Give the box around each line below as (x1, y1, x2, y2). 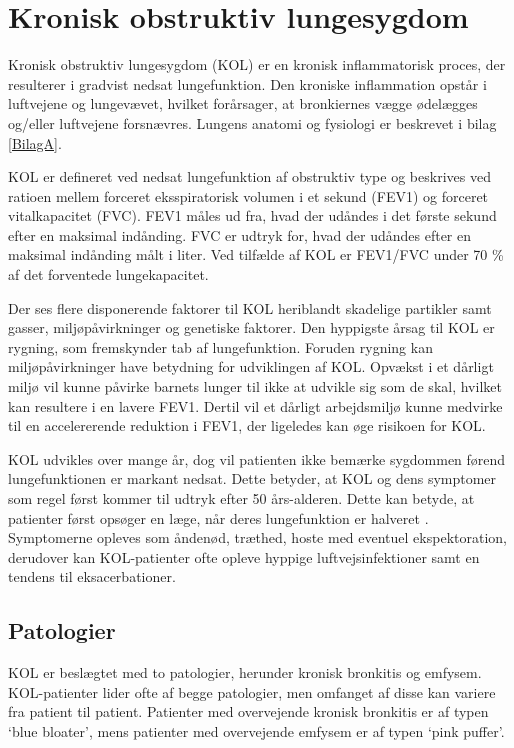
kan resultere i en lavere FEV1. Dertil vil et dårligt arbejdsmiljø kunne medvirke (8, 395, 503, 416)
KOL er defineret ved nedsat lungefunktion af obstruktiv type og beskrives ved (8, 166, 491, 187)
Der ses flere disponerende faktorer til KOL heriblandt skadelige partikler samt (8, 297, 492, 318)
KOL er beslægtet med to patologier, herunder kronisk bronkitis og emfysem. (8, 662, 482, 683)
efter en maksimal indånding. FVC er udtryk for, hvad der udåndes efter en (8, 224, 472, 245)
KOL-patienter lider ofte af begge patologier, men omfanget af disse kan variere (8, 681, 496, 702)
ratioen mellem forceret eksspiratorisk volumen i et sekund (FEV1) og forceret (8, 185, 489, 206)
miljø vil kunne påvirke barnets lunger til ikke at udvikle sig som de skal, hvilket (8, 376, 502, 397)
